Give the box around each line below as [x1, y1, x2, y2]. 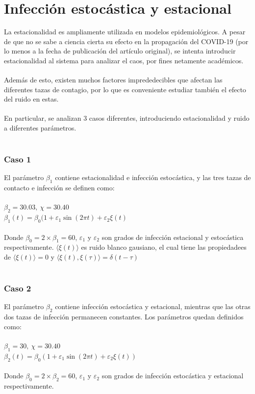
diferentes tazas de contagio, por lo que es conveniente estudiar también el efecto [4, 84, 246, 94]
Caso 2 [4, 282, 31, 294]
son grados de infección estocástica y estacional [102, 370, 244, 381]
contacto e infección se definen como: [4, 183, 115, 193]
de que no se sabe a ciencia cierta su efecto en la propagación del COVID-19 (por [4, 36, 249, 46]
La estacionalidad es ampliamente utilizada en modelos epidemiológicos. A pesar [4, 26, 246, 37]
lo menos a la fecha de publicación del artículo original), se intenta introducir [4, 46, 236, 56]
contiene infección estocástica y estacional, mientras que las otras [55, 301, 251, 312]
